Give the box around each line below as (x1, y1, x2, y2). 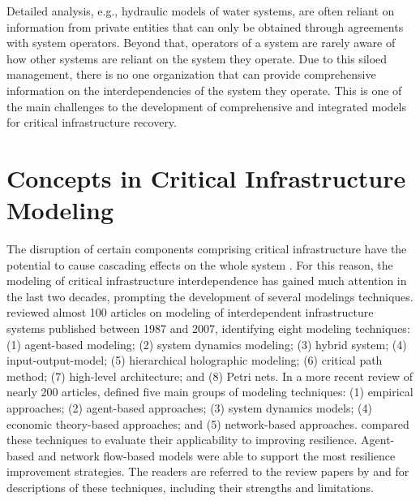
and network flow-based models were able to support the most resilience (37, 447, 396, 464)
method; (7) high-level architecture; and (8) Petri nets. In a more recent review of (6, 367, 413, 384)
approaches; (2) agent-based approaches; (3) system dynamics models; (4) (6, 400, 372, 416)
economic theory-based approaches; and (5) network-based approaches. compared (6, 415, 409, 432)
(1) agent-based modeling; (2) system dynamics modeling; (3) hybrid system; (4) (6, 335, 407, 352)
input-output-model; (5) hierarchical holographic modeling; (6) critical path (6, 352, 383, 369)
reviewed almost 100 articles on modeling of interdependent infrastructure (6, 304, 374, 321)
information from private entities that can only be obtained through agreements (6, 18, 404, 35)
